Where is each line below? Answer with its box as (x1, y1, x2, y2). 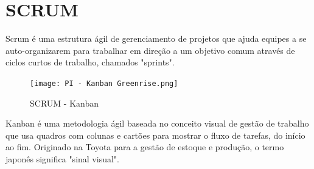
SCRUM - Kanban (30, 96, 99, 109)
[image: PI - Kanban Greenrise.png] (30, 79, 178, 88)
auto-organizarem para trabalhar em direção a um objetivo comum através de (5, 44, 295, 56)
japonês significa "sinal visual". (5, 152, 119, 165)
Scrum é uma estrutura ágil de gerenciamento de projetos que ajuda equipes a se (5, 32, 307, 45)
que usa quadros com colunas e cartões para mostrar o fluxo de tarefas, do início (5, 128, 305, 141)
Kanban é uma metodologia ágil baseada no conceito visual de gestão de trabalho (5, 117, 309, 130)
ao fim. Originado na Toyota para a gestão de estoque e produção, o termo (5, 141, 284, 153)
